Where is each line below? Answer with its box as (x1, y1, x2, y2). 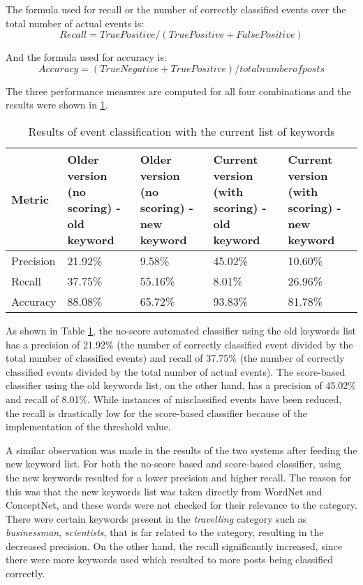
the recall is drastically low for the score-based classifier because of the (6, 405, 307, 420)
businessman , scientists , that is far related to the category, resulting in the (6, 525, 324, 540)
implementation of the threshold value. (6, 419, 171, 434)
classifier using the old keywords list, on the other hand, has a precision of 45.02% (6, 378, 356, 393)
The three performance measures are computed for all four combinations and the (6, 83, 351, 98)
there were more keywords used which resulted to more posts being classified (6, 552, 333, 567)
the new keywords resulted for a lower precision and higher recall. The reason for (6, 470, 352, 484)
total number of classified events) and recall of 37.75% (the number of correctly (6, 351, 345, 365)
